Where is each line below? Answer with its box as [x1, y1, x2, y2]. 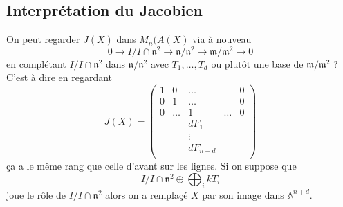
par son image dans [202, 187, 284, 201]
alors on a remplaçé [105, 187, 188, 201]
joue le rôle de [6, 187, 66, 201]
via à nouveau [192, 32, 252, 46]
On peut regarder [6, 32, 80, 46]
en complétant [6, 56, 66, 71]
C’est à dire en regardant [6, 70, 113, 84]
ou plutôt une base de [211, 56, 304, 71]
